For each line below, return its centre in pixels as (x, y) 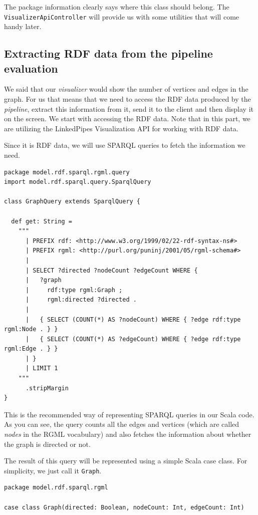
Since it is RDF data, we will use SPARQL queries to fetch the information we (125, 145)
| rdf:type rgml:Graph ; (74, 290)
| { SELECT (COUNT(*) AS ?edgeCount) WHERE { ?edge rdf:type (133, 339)
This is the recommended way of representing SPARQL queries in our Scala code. (129, 414)
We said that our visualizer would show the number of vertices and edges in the (126, 89)
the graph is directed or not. (47, 444)
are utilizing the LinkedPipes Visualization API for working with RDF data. (121, 128)
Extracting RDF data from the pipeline (108, 53)
